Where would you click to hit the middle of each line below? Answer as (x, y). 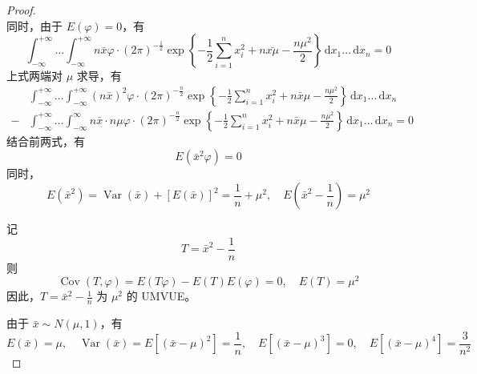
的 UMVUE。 (161, 296)
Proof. (21, 10)
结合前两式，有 (46, 141)
